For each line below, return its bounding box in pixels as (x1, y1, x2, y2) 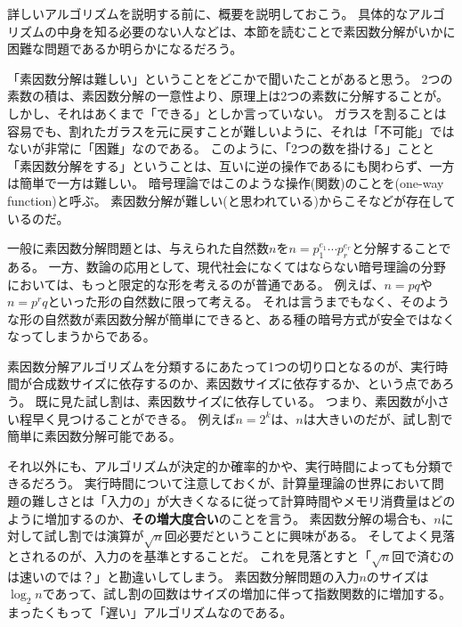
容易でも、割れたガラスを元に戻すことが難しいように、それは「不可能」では (7, 121, 455, 140)
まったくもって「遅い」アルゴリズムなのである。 (7, 603, 293, 622)
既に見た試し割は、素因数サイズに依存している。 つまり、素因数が (35, 392, 426, 411)
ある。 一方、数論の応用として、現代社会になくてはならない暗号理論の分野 (7, 256, 446, 275)
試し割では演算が (44, 526, 144, 545)
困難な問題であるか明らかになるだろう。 (7, 39, 243, 58)
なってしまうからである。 (7, 327, 156, 346)
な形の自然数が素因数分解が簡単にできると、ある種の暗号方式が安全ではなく (7, 309, 456, 328)
